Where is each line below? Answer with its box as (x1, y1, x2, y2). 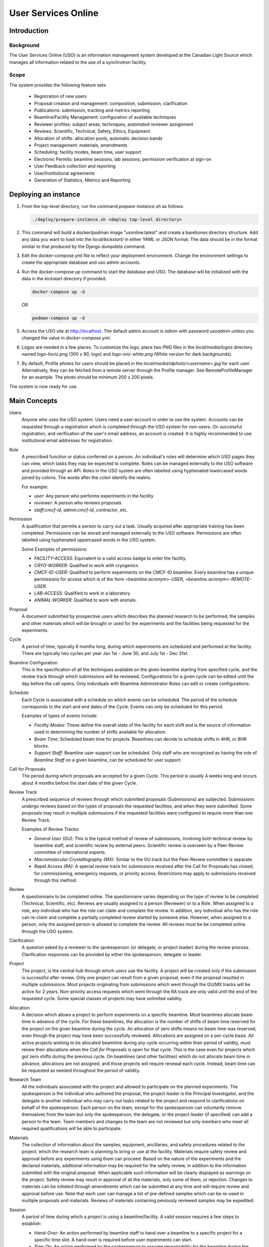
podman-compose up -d (32, 315, 85, 321)
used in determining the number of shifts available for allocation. (34, 729, 166, 735)
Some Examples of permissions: (21, 546, 88, 552)
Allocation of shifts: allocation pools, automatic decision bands (34, 135, 163, 141)
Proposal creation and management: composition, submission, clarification (34, 100, 188, 106)
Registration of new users (34, 93, 87, 99)
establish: (21, 1221, 42, 1227)
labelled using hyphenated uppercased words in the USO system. (21, 537, 156, 543)
